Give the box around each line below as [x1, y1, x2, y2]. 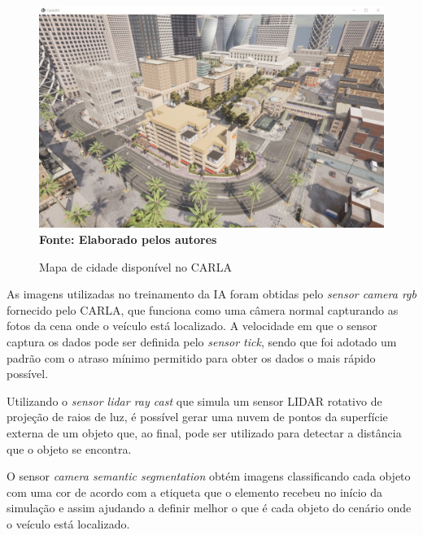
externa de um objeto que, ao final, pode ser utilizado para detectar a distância [7, 424, 402, 441]
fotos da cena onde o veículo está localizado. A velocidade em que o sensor [7, 317, 377, 334]
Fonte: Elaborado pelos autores [39, 231, 217, 248]
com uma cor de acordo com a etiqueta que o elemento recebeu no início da [7, 483, 383, 500]
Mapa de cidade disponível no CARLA [39, 258, 232, 275]
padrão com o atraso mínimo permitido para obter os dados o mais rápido [7, 349, 376, 366]
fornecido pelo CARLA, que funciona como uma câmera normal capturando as [7, 301, 399, 318]
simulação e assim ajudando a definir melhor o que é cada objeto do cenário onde [7, 499, 412, 516]
